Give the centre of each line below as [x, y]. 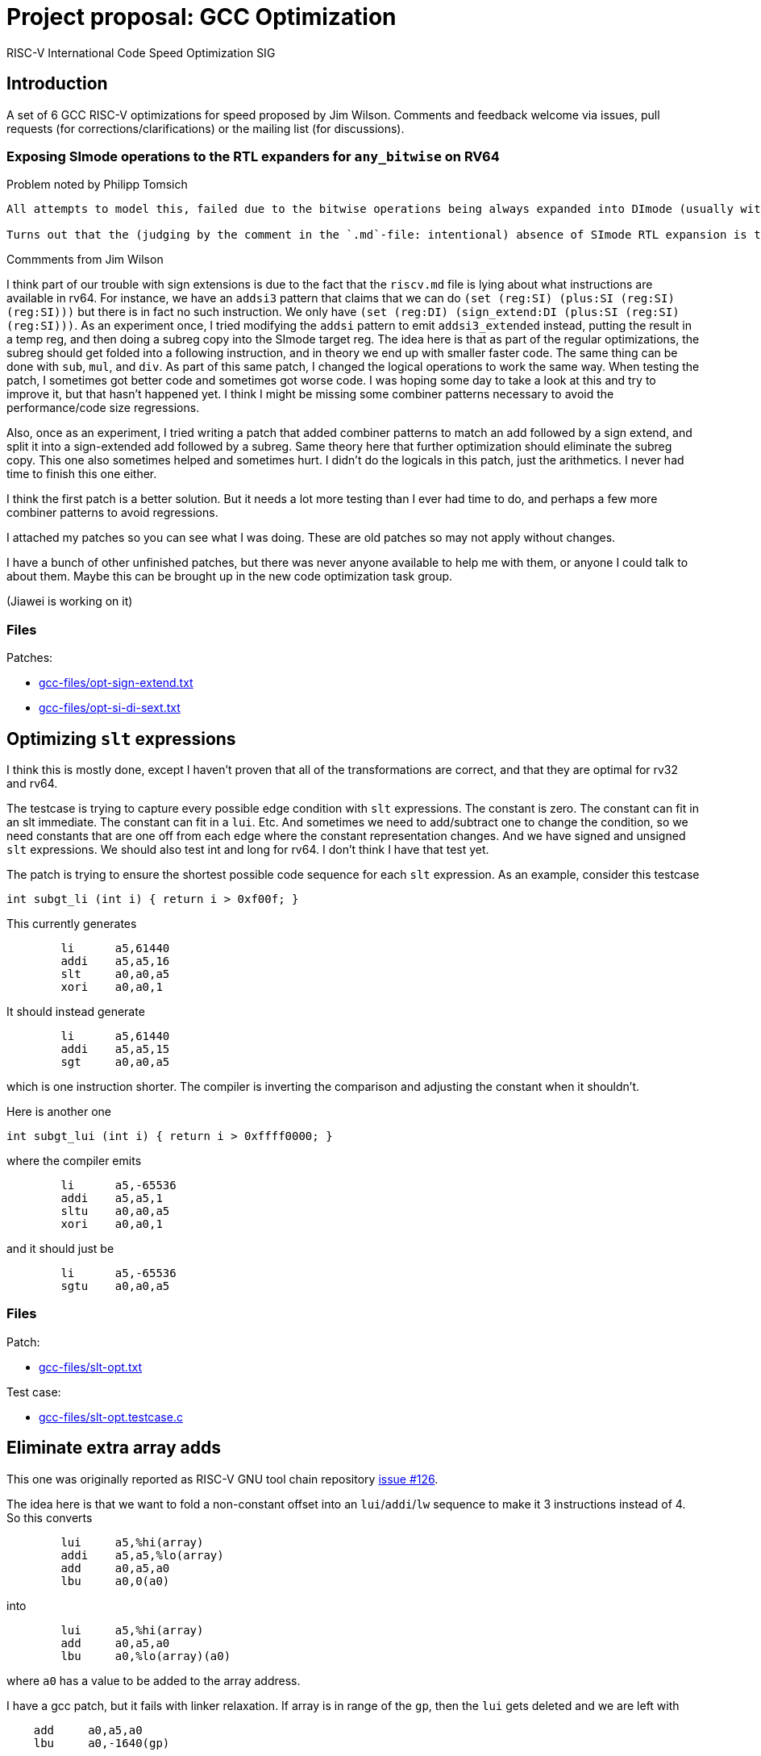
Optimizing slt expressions [121, 739]
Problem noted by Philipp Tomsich [97, 185]
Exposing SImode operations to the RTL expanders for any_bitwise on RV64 [253, 156]
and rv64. [32, 783]
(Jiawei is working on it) [70, 601]
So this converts [50, 1517]
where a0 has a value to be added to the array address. [154, 1680]
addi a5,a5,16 [115, 961]
